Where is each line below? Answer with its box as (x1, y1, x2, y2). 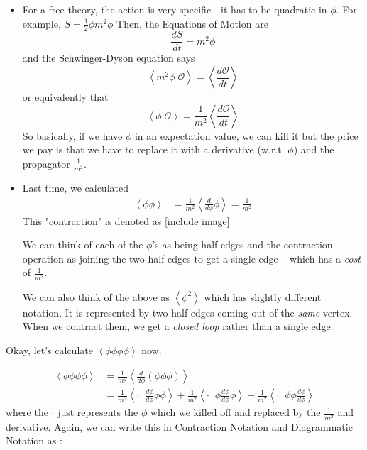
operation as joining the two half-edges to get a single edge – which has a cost (22, 251, 361, 265)
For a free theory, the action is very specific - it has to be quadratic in (22, 2, 327, 16)
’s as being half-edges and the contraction (152, 237, 333, 252)
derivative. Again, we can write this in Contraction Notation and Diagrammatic (6, 419, 353, 434)
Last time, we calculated (22, 180, 128, 194)
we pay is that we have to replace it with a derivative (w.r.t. (22, 142, 285, 157)
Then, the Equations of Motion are (116, 16, 268, 31)
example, (22, 16, 61, 31)
